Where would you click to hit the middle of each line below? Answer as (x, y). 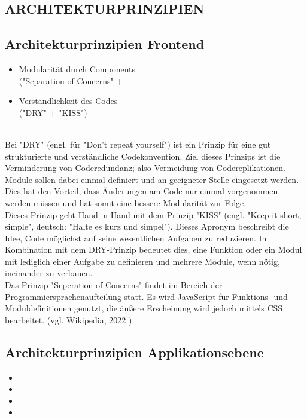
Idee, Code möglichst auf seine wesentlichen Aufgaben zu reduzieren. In (136, 238)
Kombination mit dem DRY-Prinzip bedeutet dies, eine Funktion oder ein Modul (153, 250)
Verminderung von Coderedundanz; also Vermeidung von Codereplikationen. (145, 168)
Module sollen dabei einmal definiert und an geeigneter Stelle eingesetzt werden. (152, 179)
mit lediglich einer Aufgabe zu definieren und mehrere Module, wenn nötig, (142, 261)
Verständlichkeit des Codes (68, 101)
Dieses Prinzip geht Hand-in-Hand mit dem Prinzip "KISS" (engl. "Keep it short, (153, 214)
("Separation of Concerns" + (71, 80)
